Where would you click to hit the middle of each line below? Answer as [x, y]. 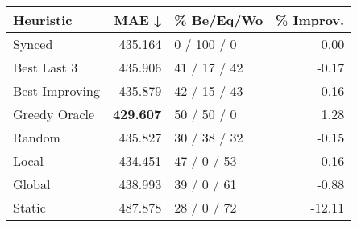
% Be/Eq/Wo [219, 20]
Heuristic [43, 20]
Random [37, 137]
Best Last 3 [46, 67]
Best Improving [56, 91]
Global [32, 184]
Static [29, 207]
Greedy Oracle [54, 114]
